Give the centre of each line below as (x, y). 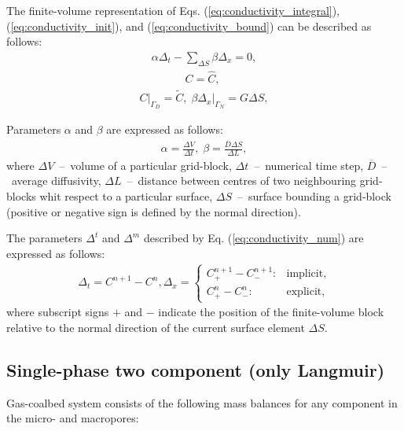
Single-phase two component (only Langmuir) (196, 369)
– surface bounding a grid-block (314, 196)
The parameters (44, 238)
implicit (305, 274)
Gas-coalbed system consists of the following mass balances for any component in (202, 402)
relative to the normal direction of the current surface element (156, 327)
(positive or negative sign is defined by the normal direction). (154, 211)
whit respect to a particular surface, (126, 196)
